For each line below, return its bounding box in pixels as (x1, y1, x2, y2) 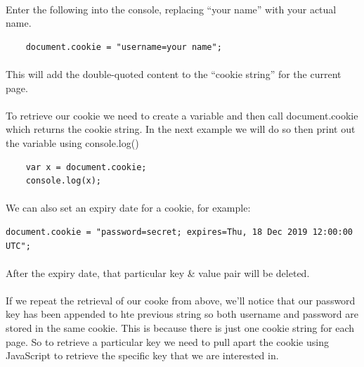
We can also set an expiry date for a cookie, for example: (6, 200, 251, 215)
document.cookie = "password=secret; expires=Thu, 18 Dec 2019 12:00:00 (6, 226, 353, 237)
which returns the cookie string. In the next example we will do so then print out (6, 122, 356, 136)
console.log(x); (25, 176, 102, 186)
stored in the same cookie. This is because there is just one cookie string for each (6, 321, 355, 335)
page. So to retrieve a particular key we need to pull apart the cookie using (6, 334, 329, 349)
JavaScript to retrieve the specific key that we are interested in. (6, 348, 279, 363)
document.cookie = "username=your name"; (25, 41, 222, 52)
